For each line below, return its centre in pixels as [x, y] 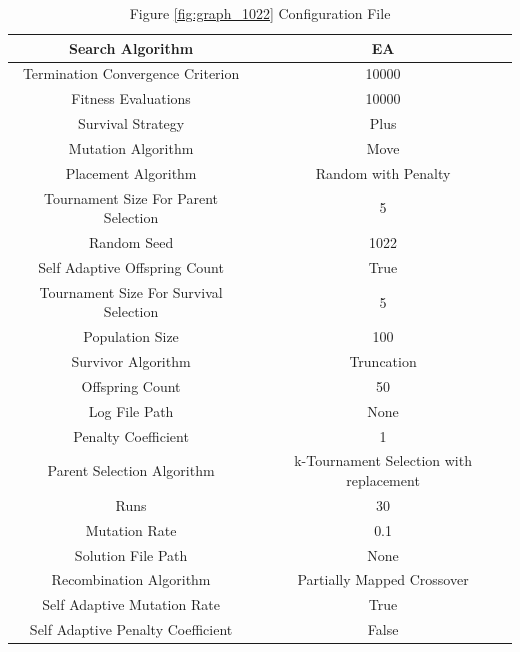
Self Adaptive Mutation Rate [131, 604]
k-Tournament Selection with [383, 460]
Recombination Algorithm [131, 579]
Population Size [131, 336]
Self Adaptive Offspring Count [131, 266]
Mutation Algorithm [131, 147]
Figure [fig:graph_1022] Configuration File [260, 13]
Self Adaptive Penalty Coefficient [131, 629]
